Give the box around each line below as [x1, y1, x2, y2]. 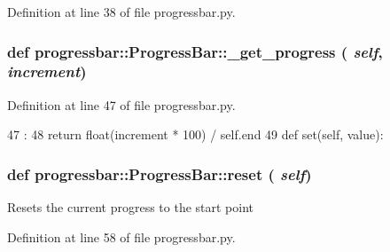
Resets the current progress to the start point [7, 198, 254, 217]
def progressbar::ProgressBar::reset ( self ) [7, 162, 312, 185]
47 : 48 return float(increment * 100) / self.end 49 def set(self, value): [7, 125, 384, 144]
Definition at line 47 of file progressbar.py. [7, 95, 236, 114]
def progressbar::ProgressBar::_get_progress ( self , [7, 40, 383, 62]
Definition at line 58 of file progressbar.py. [7, 227, 236, 246]
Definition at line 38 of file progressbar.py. [7, 3, 236, 20]
